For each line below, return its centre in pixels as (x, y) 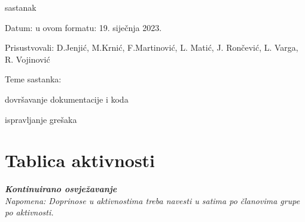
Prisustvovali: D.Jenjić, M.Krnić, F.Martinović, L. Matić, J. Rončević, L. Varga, (152, 47)
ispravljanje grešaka (41, 119)
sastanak (21, 7)
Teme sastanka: (33, 79)
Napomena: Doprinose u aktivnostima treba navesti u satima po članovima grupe (152, 200)
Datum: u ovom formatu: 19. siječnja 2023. (83, 27)
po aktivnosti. (29, 212)
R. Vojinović (28, 59)
